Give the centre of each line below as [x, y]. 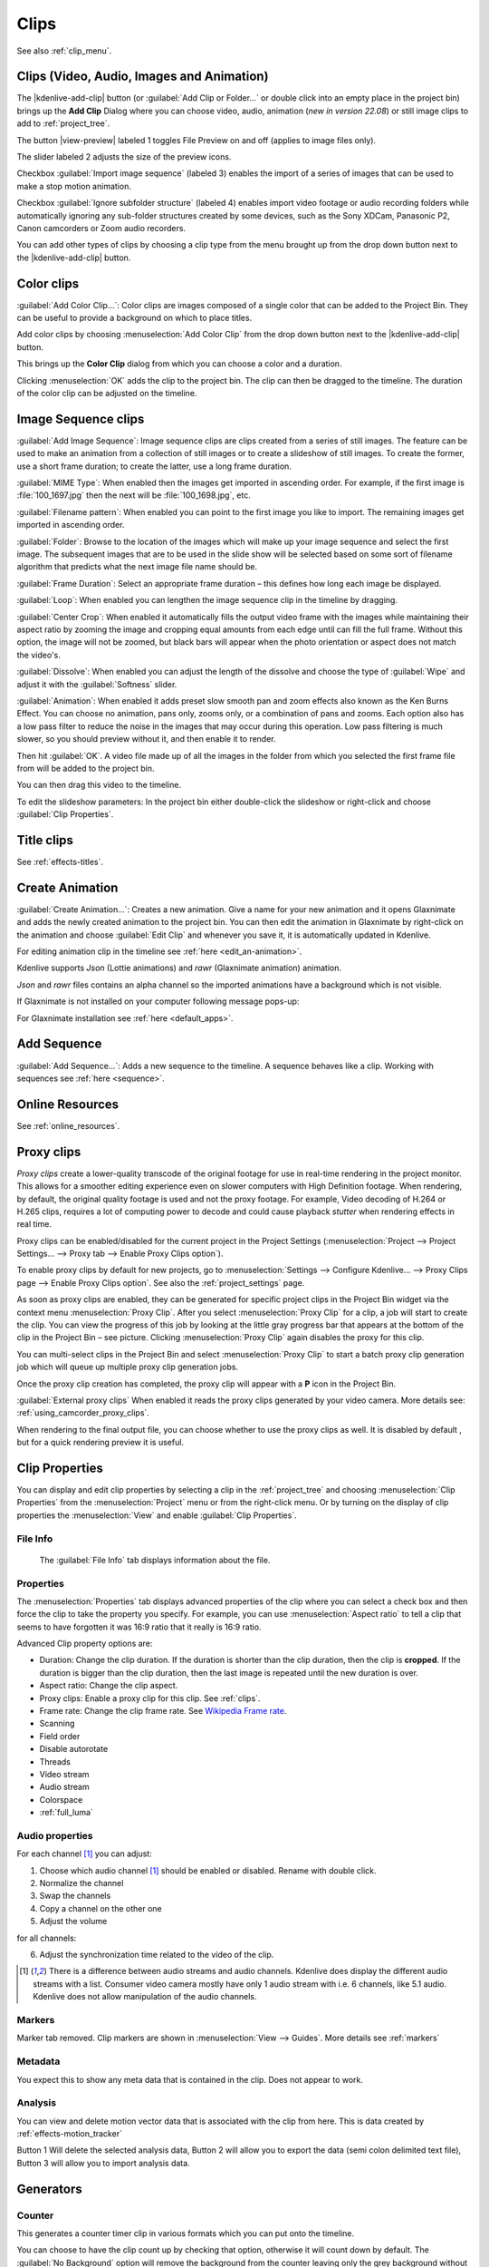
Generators [49, 2189]
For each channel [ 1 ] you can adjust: [85, 1853]
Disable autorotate [74, 1749]
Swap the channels [75, 1896]
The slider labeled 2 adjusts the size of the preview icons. [124, 157]
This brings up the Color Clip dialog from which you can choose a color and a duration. [179, 364]
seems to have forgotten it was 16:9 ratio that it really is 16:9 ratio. [139, 1627]
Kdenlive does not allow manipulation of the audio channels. [145, 1997]
